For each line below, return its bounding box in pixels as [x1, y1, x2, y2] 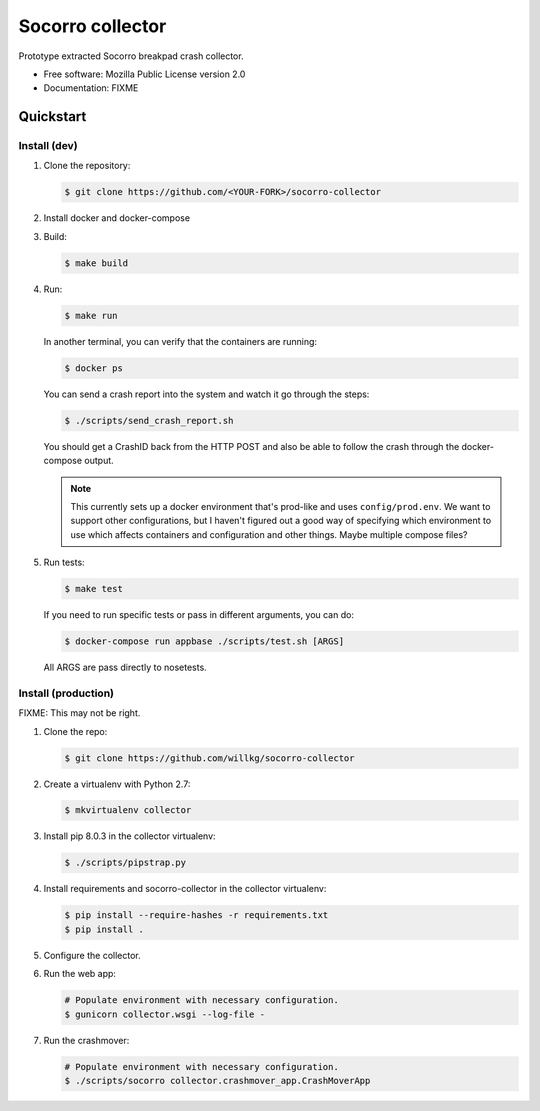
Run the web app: [43, 968, 117, 980]
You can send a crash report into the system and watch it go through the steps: [43, 388, 370, 400]
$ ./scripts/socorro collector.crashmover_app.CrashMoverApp [64, 1075, 371, 1086]
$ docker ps [64, 362, 124, 374]
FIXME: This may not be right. [18, 707, 141, 719]
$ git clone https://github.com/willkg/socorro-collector [64, 752, 355, 764]
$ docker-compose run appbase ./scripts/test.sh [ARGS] [64, 636, 345, 647]
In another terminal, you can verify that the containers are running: [43, 335, 318, 347]
